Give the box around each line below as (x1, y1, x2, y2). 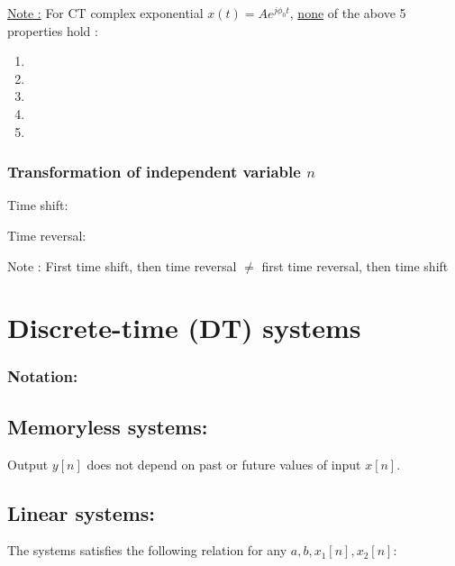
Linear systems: (7, 498, 156, 526)
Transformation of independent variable (7, 160, 301, 183)
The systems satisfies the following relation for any (7, 541, 287, 560)
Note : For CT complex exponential (7, 4, 204, 22)
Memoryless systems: (7, 412, 208, 440)
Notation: (7, 365, 78, 388)
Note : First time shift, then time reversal (7, 256, 237, 275)
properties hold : (7, 21, 98, 40)
